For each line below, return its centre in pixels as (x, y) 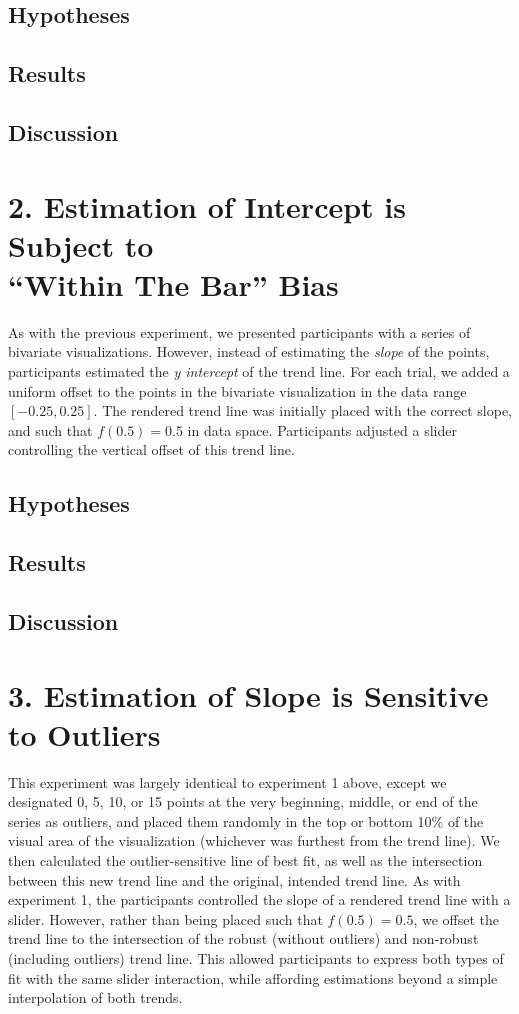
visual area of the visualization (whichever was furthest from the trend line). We (254, 840)
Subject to (81, 244)
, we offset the (456, 918)
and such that (50, 429)
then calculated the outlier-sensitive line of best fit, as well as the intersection (245, 860)
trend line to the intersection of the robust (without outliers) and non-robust (243, 938)
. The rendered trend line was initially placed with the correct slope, (303, 410)
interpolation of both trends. (95, 997)
